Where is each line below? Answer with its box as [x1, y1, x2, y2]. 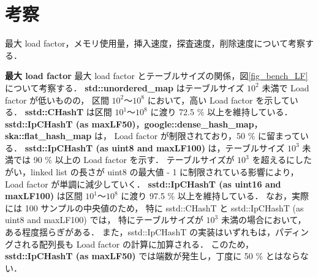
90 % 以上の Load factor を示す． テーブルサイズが [33, 153, 235, 166]
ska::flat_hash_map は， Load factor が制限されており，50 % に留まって [5, 129, 300, 142]
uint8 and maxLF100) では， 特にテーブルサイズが [5, 213, 203, 226]
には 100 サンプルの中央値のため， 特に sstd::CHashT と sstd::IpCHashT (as [5, 201, 304, 214]
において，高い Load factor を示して [147, 93, 290, 106]
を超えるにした [252, 153, 312, 166]
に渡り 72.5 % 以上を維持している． [150, 105, 293, 118]
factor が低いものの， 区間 [5, 93, 109, 106]
